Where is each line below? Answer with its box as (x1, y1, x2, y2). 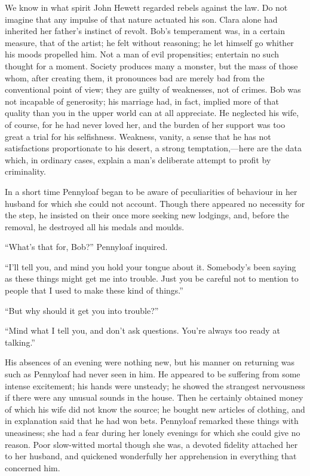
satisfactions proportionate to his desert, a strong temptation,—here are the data (5, 142, 302, 154)
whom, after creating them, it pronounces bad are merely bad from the (5, 71, 265, 84)
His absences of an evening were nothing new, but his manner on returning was (5, 356, 295, 368)
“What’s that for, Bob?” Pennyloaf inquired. (5, 240, 168, 253)
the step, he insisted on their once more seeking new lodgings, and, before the (5, 209, 289, 221)
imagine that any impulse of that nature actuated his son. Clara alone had (5, 13, 278, 25)
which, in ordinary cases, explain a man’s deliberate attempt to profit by (5, 153, 271, 166)
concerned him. (5, 461, 60, 474)
